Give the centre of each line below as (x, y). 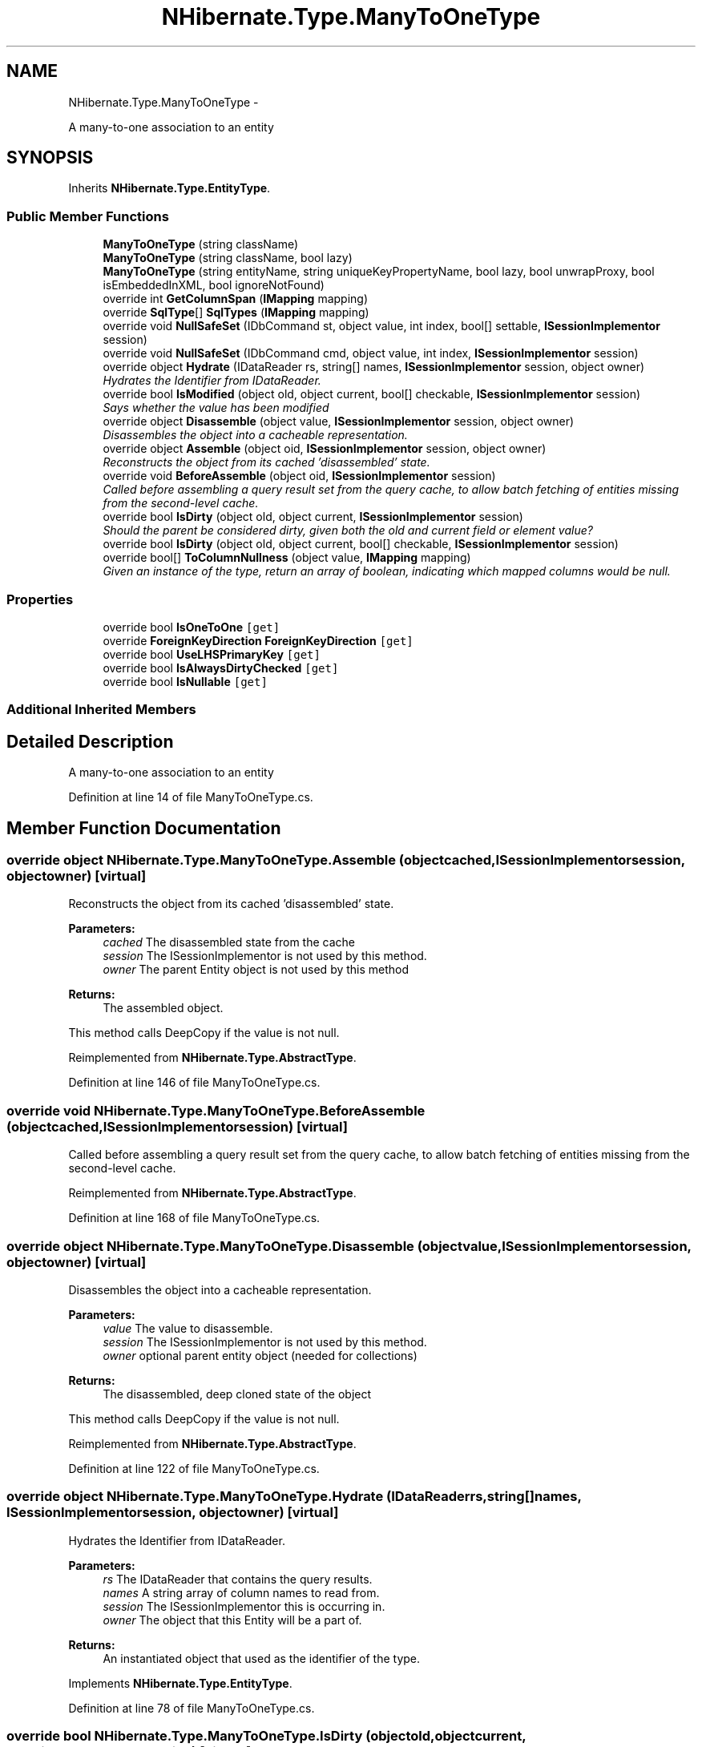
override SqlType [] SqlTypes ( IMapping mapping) (236, 313)
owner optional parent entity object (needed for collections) (260, 1355)
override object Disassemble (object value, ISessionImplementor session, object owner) (339, 422)
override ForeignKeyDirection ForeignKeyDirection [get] (258, 640)
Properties (40, 599)
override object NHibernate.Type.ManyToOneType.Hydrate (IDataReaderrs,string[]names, (294, 1497)
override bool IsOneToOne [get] (192, 627)
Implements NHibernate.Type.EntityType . (180, 1683)
